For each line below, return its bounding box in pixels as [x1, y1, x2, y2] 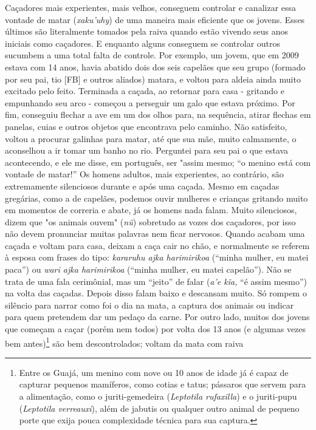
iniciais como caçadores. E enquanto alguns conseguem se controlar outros [5, 36, 281, 49]
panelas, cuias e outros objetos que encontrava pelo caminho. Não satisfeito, [5, 120, 287, 132]
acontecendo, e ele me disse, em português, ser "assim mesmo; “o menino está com [5, 155, 311, 168]
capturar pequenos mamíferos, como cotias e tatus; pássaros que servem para [19, 378, 306, 391]
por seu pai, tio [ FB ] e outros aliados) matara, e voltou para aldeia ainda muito [5, 72, 301, 85]
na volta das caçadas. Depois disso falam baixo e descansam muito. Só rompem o [5, 287, 307, 299]
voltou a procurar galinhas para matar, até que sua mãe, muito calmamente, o [5, 132, 297, 145]
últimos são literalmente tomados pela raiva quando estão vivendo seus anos [5, 25, 289, 38]
